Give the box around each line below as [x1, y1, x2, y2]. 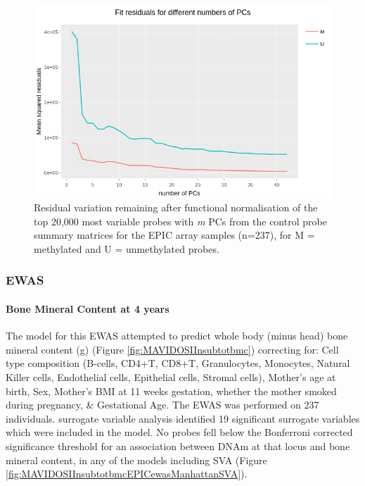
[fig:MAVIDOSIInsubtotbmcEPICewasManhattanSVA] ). [6, 466, 248, 481]
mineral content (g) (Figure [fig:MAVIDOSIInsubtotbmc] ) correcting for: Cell [6, 342, 339, 356]
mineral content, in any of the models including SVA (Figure [6, 452, 267, 467]
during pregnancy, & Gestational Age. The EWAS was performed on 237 [6, 397, 319, 412]
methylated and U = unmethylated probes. [34, 241, 219, 256]
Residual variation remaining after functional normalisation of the [34, 200, 318, 215]
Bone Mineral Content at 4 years [6, 301, 169, 316]
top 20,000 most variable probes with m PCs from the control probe [34, 213, 327, 228]
